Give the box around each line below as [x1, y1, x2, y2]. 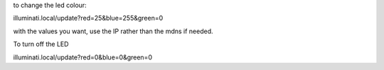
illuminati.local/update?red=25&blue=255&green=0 [13, 14, 164, 23]
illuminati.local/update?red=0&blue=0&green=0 [13, 53, 153, 62]
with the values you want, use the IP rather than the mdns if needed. [13, 27, 213, 35]
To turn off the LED [13, 40, 69, 49]
